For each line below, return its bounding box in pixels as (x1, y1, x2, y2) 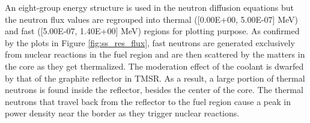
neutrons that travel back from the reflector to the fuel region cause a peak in (5, 95, 291, 107)
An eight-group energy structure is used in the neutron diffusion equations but (5, 1, 294, 13)
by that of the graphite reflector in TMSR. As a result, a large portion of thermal (5, 71, 305, 84)
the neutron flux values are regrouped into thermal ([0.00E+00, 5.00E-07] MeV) (5, 13, 298, 25)
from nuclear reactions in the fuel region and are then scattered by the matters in (5, 48, 305, 61)
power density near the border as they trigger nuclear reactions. (5, 107, 240, 119)
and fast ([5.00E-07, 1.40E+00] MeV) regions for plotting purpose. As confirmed (5, 25, 300, 37)
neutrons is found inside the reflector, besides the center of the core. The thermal (5, 83, 303, 96)
